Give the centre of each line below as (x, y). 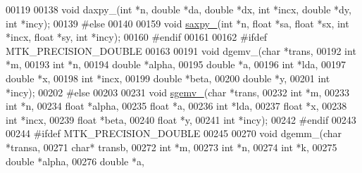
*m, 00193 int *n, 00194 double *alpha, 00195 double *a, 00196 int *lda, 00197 (176, 64)
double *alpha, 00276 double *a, (75, 161)
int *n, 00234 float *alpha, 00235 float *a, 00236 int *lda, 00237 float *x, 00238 (176, 106)
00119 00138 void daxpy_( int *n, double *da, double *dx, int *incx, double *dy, (179, 9)
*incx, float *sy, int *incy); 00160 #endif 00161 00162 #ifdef (137, 37)
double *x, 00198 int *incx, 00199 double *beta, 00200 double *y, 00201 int (168, 78)
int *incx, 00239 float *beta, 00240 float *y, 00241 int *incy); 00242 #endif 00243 (181, 119)
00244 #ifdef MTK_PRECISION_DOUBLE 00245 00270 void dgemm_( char (174, 133)
